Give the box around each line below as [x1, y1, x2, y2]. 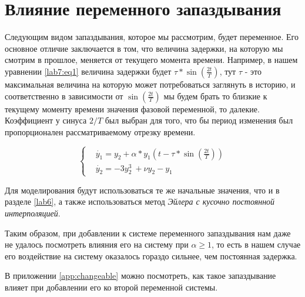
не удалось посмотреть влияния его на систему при [5, 238, 189, 251]
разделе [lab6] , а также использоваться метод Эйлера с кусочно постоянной [5, 195, 275, 208]
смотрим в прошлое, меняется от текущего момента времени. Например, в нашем [5, 54, 298, 66]
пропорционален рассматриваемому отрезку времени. [5, 125, 196, 138]
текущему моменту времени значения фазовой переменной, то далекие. [5, 102, 260, 115]
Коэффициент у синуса [5, 114, 87, 126]
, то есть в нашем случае [212, 238, 301, 251]
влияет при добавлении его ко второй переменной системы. [5, 281, 218, 293]
